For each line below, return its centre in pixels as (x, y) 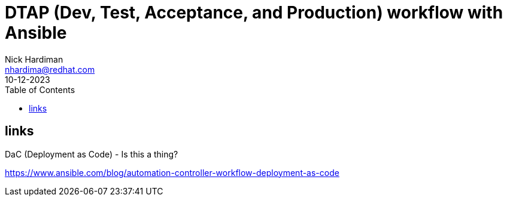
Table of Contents (40, 89)
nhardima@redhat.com (50, 69)
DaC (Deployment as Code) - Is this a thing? (92, 154)
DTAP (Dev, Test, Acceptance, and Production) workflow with (254, 13)
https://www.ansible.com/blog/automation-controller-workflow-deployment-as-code (172, 172)
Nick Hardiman (34, 59)
